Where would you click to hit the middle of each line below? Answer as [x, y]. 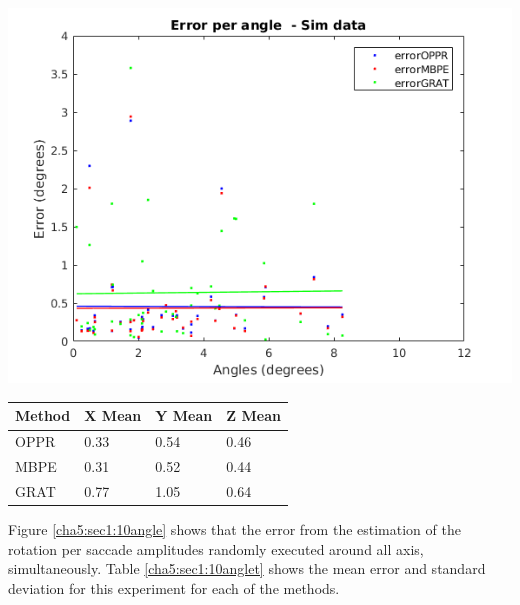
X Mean [113, 415]
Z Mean [253, 415]
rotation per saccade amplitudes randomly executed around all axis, [216, 548]
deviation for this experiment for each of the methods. [174, 587]
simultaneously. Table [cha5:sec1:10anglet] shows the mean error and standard [247, 568]
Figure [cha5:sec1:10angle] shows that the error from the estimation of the [234, 529]
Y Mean [184, 415]
